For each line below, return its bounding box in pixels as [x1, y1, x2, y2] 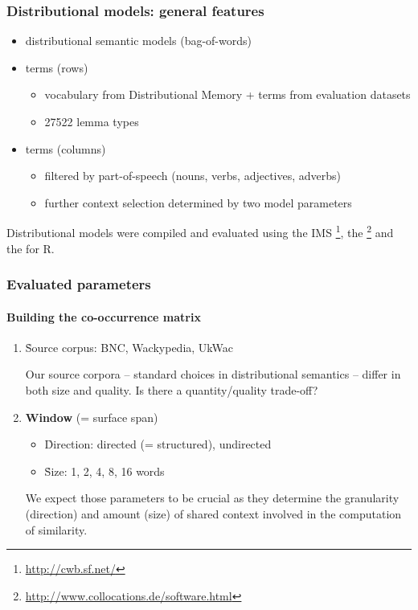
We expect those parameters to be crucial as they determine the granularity [25, 489, 400, 506]
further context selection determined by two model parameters [44, 194, 352, 211]
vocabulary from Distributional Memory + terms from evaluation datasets [44, 86, 411, 103]
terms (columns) [25, 140, 106, 157]
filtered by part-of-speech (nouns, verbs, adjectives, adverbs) [44, 167, 342, 184]
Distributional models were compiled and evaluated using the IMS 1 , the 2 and [6, 222, 394, 241]
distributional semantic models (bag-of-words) [25, 32, 252, 49]
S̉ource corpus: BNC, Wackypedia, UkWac [25, 338, 233, 355]
